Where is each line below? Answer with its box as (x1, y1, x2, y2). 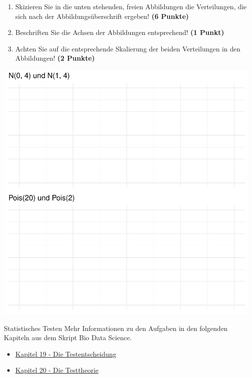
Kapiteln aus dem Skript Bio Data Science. (4, 332, 132, 343)
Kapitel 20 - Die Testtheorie (15, 365, 99, 375)
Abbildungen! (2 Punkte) (15, 53, 95, 63)
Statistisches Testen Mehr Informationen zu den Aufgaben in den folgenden (4, 323, 228, 333)
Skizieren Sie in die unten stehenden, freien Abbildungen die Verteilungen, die (15, 1, 247, 11)
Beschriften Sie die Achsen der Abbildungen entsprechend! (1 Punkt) (15, 27, 224, 37)
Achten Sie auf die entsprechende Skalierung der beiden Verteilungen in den (15, 43, 241, 53)
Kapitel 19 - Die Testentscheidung (15, 348, 116, 359)
